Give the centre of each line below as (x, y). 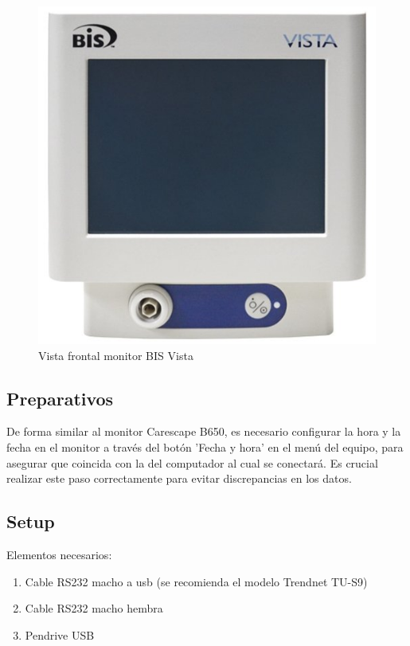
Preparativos (60, 398)
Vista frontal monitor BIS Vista (116, 355)
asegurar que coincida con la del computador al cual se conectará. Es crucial (192, 462)
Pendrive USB (60, 634)
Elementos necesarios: (59, 554)
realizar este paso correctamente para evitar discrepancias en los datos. (179, 478)
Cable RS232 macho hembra (94, 608)
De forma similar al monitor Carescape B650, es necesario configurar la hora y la (204, 431)
